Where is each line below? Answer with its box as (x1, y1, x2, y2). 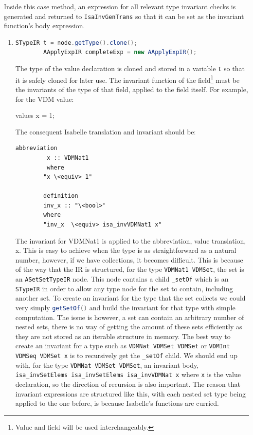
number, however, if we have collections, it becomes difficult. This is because (15, 254, 243, 265)
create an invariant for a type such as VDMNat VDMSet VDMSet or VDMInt (15, 340, 230, 351)
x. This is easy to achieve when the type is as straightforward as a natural (15, 245, 236, 255)
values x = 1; (15, 110, 54, 120)
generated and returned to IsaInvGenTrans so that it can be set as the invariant (4, 11, 244, 21)
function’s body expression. (4, 20, 85, 31)
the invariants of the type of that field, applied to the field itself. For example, (15, 84, 248, 94)
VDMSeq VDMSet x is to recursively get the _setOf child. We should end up (15, 350, 238, 360)
